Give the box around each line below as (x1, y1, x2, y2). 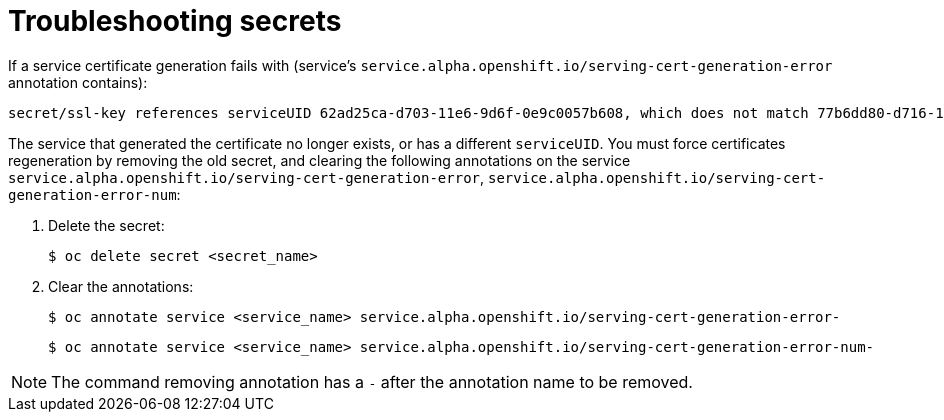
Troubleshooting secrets (8, 4, 342, 38)
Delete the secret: (48, 216, 165, 234)
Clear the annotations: (48, 277, 194, 295)
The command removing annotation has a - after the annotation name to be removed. (51, 371, 693, 392)
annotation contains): (8, 73, 148, 91)
